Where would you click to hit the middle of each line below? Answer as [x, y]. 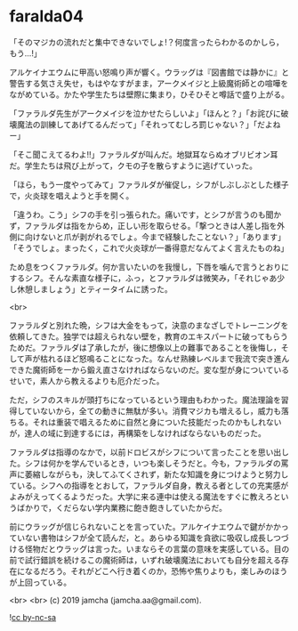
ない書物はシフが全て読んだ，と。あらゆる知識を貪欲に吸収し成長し [149, 538]
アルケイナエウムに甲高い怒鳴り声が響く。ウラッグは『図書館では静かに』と [149, 72]
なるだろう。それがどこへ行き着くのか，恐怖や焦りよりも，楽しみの [149, 570]
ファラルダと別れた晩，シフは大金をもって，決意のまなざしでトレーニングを [149, 325]
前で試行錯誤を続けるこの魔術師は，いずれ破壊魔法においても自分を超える [145, 560]
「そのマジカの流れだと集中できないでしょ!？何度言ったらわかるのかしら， [147, 42]
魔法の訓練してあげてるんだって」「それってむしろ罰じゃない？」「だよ [145, 124]
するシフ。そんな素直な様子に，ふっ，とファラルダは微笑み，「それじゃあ [143, 278]
